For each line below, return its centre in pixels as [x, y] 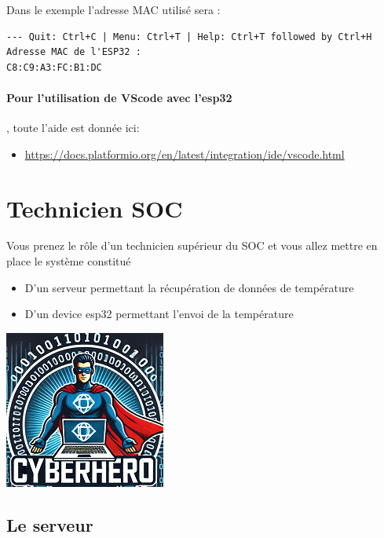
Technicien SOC [95, 208]
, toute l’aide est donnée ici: [73, 128]
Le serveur [50, 524]
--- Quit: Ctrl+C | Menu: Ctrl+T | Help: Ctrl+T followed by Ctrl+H [189, 37]
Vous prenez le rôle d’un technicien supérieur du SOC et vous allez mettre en [192, 245]
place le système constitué [69, 261]
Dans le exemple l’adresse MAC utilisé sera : [113, 9]
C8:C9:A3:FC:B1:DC [54, 67]
